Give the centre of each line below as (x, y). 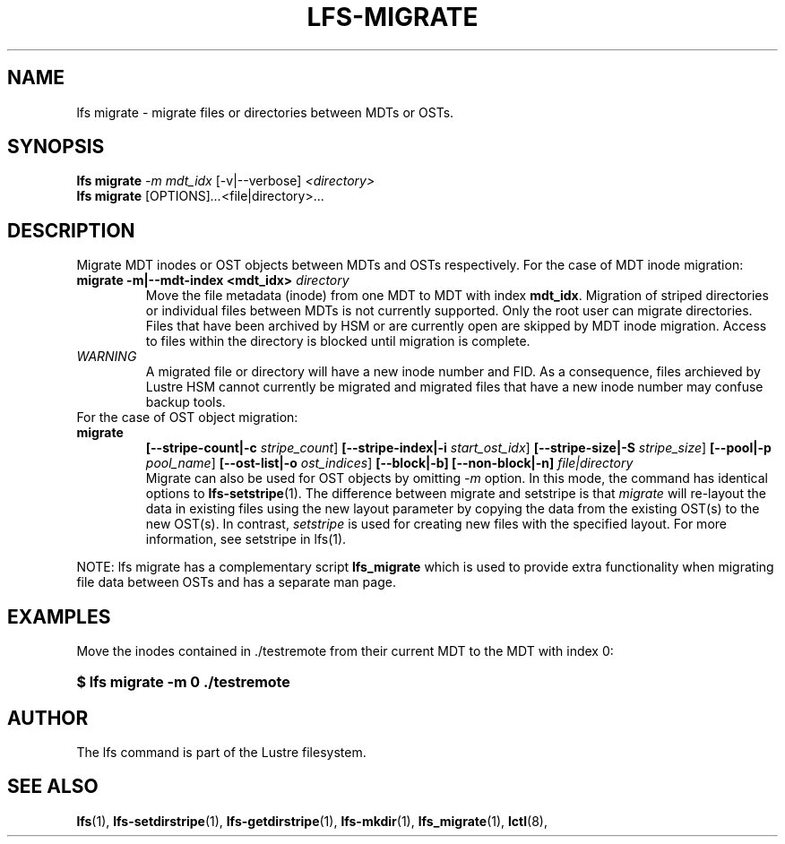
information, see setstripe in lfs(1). (246, 539)
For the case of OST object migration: (187, 418)
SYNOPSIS (56, 147)
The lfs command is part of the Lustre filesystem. (221, 752)
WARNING (107, 357)
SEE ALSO (53, 787)
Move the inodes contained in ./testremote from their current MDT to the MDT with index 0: (345, 651)
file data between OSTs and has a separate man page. (236, 582)
